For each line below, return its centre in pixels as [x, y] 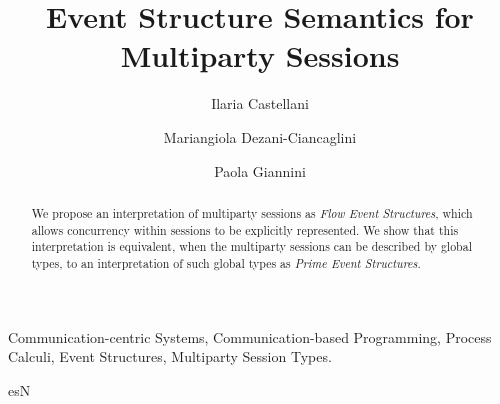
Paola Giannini [260, 170]
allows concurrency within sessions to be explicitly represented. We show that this [245, 229]
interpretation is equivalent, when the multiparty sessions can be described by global [251, 246]
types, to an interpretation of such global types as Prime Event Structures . [226, 262]
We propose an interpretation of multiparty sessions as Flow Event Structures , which [252, 212]
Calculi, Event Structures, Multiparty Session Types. [170, 356]
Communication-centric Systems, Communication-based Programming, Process [250, 336]
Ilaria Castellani [260, 103]
